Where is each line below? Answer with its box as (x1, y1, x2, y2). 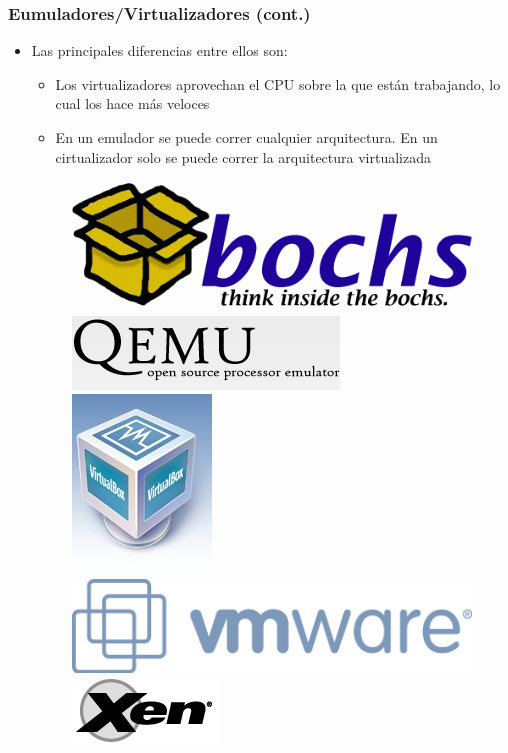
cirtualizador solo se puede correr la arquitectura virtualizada (55, 146, 431, 167)
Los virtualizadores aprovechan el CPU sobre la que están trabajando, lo (55, 73, 501, 94)
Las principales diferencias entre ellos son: (31, 40, 288, 61)
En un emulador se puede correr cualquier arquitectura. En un (55, 127, 438, 147)
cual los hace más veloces (55, 93, 210, 114)
